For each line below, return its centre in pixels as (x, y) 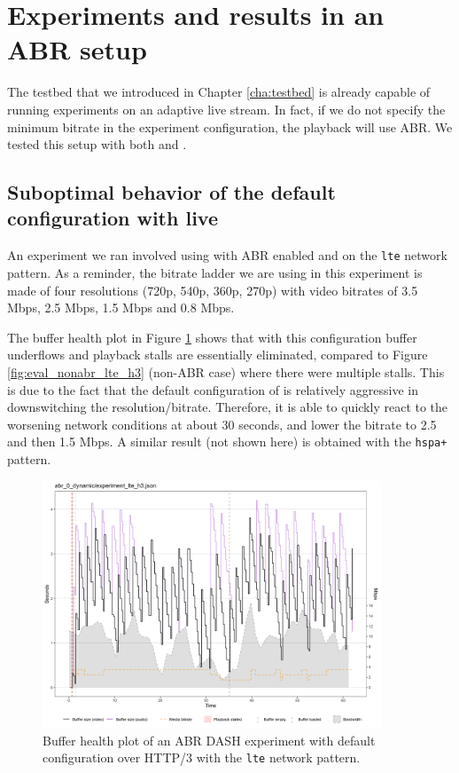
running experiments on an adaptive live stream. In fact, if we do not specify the (226, 109)
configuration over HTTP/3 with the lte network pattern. (202, 757)
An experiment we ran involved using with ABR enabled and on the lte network (227, 255)
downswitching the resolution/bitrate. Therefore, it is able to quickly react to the (228, 407)
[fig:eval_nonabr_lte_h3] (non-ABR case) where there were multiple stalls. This (226, 371)
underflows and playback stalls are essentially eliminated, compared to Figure (218, 355)
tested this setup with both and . (97, 144)
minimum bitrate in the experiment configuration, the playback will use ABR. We (230, 126)
